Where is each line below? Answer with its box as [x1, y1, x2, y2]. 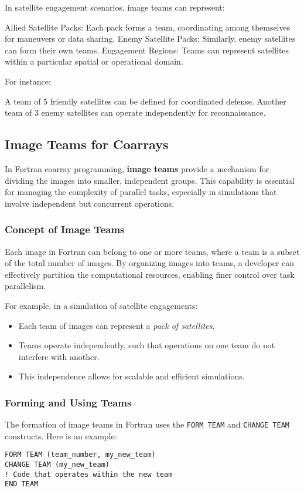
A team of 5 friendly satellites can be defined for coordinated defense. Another [5, 95, 286, 107]
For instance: [5, 75, 51, 87]
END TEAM [5, 480, 39, 489]
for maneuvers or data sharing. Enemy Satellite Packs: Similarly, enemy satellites [5, 32, 296, 45]
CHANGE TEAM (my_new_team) [5, 460, 110, 469]
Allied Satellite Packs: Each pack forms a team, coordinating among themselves [5, 21, 291, 33]
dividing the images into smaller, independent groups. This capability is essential [5, 174, 295, 186]
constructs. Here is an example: [5, 429, 117, 442]
